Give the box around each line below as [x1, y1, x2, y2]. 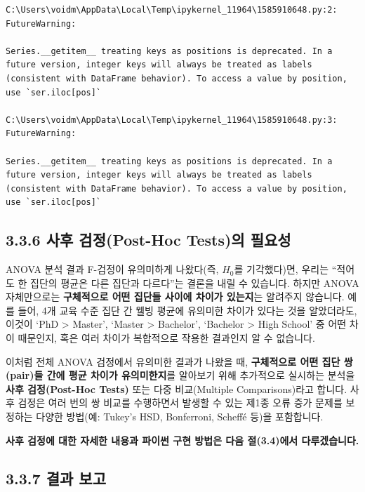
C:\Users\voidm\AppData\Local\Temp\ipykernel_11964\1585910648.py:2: [6, 5, 338, 15]
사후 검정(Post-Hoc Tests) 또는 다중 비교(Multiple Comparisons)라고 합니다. [6, 381, 347, 396]
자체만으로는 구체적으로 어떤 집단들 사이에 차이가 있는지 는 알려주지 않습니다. [6, 289, 345, 304]
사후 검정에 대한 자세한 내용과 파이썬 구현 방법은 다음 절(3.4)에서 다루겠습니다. [6, 432, 359, 447]
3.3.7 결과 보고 [6, 467, 106, 488]
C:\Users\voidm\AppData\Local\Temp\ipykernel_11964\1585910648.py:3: [6, 114, 338, 125]
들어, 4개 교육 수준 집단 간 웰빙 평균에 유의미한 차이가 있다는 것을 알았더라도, [18, 302, 357, 317]
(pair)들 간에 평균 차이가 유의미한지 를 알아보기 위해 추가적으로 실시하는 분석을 [6, 368, 355, 383]
